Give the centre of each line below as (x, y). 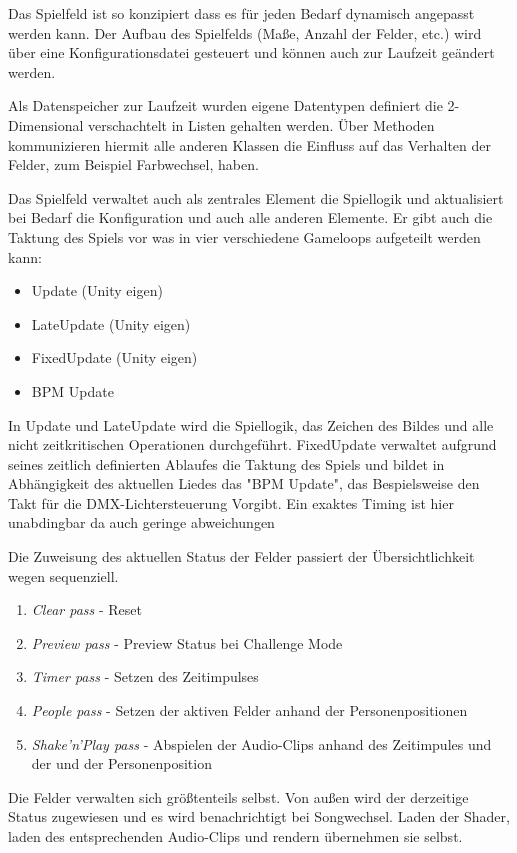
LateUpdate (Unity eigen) (111, 323)
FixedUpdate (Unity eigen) (114, 357)
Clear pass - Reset (86, 609)
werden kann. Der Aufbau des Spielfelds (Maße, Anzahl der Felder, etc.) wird (245, 32)
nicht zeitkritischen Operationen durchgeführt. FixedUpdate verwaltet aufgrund (252, 444)
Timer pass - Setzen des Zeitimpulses (145, 676)
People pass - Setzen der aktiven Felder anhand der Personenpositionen (249, 710)
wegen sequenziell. (63, 575)
